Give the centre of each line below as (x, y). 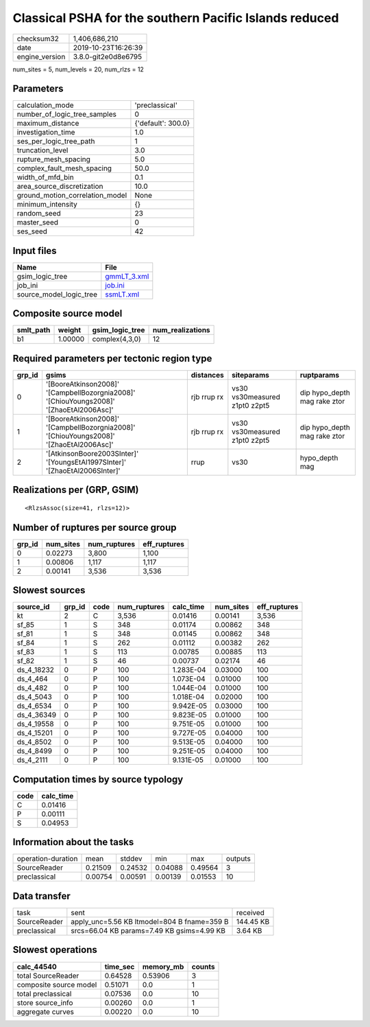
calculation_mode (46, 105)
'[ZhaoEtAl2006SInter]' (83, 471)
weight (70, 330)
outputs (239, 859)
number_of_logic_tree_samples (66, 115)
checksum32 (38, 38)
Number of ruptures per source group (95, 528)
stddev (131, 859)
